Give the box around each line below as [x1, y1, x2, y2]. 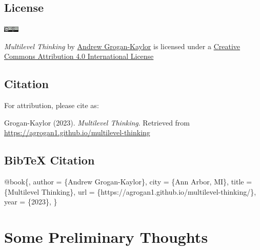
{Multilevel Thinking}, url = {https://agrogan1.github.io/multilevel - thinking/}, [4, 186, 256, 197]
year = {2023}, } [4, 196, 57, 207]
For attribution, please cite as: [4, 100, 99, 111]
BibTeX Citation [4, 152, 95, 168]
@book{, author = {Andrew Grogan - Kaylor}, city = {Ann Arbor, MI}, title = [4, 176, 252, 187]
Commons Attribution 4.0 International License [4, 51, 154, 61]
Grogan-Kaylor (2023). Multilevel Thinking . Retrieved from [4, 117, 190, 128]
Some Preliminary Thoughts [4, 226, 208, 247]
